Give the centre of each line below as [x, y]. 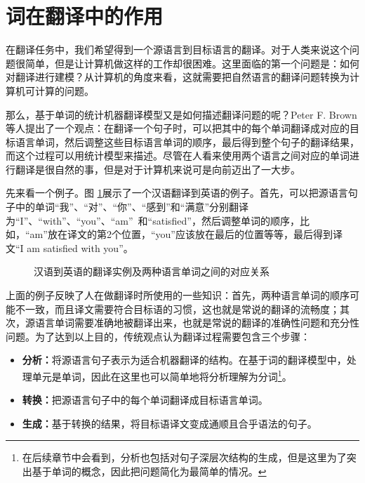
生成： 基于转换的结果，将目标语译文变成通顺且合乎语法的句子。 [170, 423]
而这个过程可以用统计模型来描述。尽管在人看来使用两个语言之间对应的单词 [178, 156]
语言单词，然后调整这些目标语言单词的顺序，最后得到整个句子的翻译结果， [187, 141]
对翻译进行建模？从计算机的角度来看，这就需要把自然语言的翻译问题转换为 [178, 77]
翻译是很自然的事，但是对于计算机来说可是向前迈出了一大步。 [158, 169]
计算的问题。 [64, 90]
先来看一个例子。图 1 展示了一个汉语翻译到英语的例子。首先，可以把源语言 [177, 193]
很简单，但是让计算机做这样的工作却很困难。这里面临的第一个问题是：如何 [187, 63]
